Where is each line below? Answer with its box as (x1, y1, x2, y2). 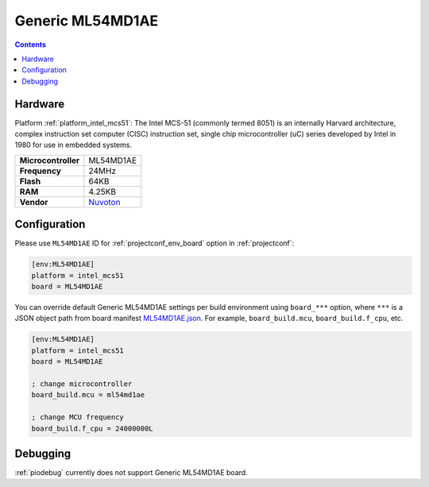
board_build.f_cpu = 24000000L (31, 423, 154, 433)
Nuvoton (88, 196, 121, 207)
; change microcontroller (31, 380, 133, 388)
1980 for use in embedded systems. (14, 140, 133, 150)
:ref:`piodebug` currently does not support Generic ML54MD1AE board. (14, 468, 248, 477)
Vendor (19, 196, 48, 207)
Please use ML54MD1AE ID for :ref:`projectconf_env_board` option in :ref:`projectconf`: (14, 238, 295, 248)
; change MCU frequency (31, 413, 125, 422)
